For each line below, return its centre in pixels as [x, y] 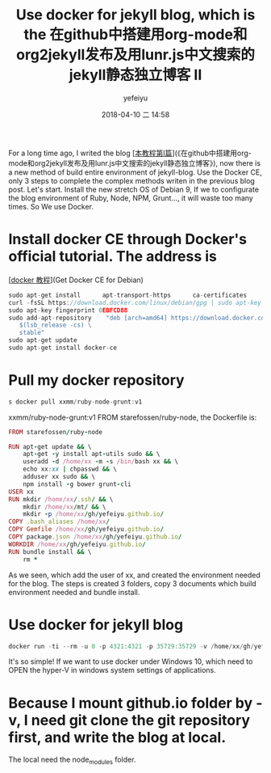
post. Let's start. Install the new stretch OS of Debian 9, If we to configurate [134, 189]
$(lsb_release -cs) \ [55, 325]
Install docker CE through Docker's [128, 239]
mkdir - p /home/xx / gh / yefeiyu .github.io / [93, 514]
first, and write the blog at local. [117, 737]
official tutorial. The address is [113, 257]
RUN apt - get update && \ [50, 446]
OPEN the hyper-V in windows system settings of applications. [112, 670]
